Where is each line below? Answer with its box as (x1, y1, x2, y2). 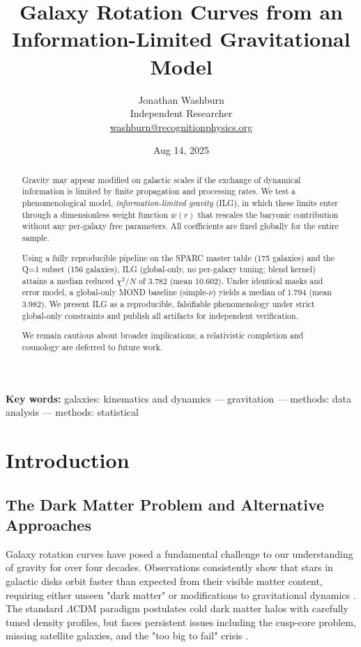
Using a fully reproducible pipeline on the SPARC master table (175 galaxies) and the (22, 251, 335, 263)
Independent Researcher (130, 106, 233, 120)
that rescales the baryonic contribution (197, 208, 339, 220)
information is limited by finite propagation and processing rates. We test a (22, 185, 296, 197)
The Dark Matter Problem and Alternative (6, 493, 325, 515)
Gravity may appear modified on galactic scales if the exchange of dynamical (22, 173, 301, 185)
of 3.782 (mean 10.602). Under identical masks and (139, 274, 323, 286)
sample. (22, 231, 49, 243)
